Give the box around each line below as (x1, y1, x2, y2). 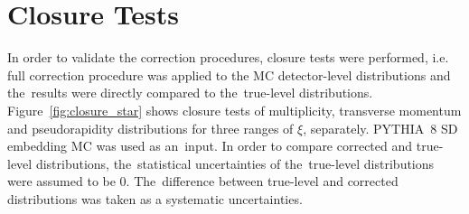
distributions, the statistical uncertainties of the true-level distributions (35, 154, 435, 172)
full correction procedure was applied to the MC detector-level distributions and (7, 65, 451, 84)
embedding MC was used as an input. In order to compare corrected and (7, 136, 413, 155)
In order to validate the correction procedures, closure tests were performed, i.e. (7, 48, 449, 67)
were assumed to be (7, 172, 116, 191)
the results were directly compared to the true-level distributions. (7, 83, 373, 102)
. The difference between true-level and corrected (126, 172, 399, 191)
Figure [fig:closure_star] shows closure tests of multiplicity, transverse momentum (7, 100, 462, 119)
